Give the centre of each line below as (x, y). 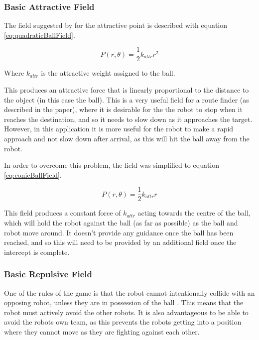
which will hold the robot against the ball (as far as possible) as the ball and (121, 223)
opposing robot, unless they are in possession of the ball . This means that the (124, 302)
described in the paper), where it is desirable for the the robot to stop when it (123, 109)
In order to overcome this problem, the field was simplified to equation (112, 165)
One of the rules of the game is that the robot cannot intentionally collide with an (129, 292)
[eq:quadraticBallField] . (40, 35)
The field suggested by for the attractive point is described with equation (116, 25)
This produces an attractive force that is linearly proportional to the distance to (127, 90)
